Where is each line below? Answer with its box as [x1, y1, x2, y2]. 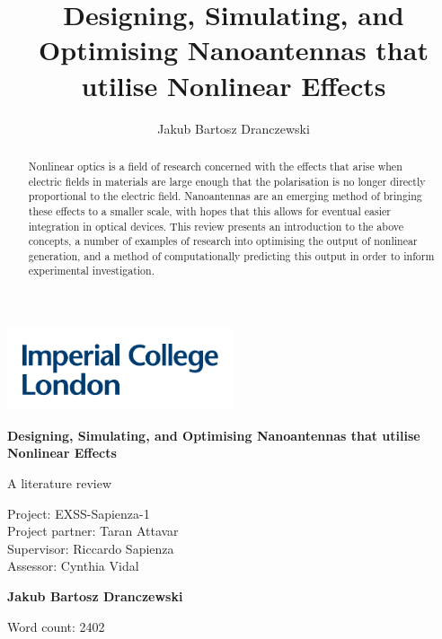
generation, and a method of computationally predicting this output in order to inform [28, 248, 435, 263]
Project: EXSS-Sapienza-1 [7, 503, 150, 522]
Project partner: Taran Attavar [7, 521, 179, 540]
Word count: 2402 [7, 617, 105, 635]
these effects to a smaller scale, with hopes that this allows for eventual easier [28, 203, 391, 218]
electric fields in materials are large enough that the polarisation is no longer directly [28, 173, 426, 188]
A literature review [7, 473, 112, 492]
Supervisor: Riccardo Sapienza [7, 538, 174, 557]
